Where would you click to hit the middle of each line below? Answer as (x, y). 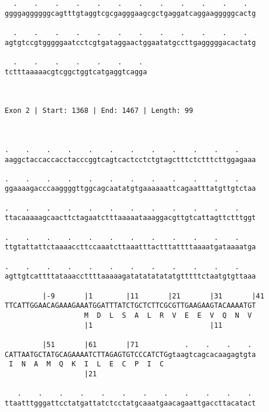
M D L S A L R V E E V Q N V (168, 315)
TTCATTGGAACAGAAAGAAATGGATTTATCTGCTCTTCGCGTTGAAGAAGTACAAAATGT (130, 306)
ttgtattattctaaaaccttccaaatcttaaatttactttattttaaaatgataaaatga (130, 247)
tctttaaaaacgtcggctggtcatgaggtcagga (76, 72)
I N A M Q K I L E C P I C (87, 364)
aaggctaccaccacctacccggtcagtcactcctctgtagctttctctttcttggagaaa (130, 159)
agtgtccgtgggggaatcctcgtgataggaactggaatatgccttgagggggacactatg (130, 42)
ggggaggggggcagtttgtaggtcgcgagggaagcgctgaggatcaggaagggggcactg (130, 13)
